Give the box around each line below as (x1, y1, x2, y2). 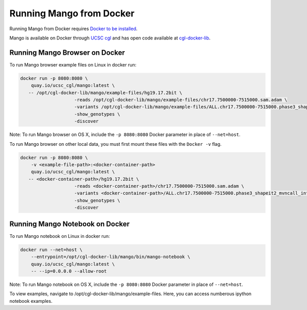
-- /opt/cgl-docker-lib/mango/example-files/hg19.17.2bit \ (28, 90, 183, 96)
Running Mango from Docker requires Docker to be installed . (9, 26, 138, 32)
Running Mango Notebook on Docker (9, 219, 130, 228)
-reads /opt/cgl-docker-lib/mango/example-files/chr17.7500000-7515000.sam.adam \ (74, 97, 288, 102)
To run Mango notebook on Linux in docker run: (9, 233, 110, 239)
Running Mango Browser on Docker (9, 48, 125, 57)
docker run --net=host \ (20, 247, 83, 253)
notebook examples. (9, 298, 53, 304)
